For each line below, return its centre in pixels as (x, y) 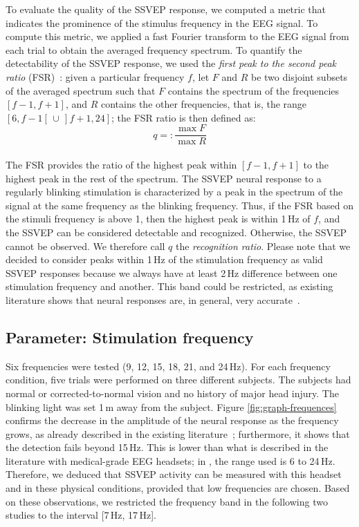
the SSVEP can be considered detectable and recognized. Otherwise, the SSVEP (176, 232)
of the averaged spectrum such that (81, 90)
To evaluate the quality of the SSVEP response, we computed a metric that (166, 9)
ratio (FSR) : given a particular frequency (95, 76)
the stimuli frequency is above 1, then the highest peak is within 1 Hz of (158, 219)
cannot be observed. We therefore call (85, 246)
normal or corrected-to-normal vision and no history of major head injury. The (172, 393)
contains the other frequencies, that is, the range (204, 104)
